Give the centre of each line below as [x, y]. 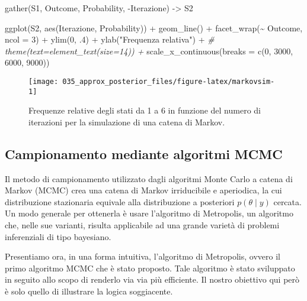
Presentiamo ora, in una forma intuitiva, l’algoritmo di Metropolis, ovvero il [143, 256]
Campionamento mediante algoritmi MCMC [144, 153]
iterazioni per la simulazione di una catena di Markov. [127, 122]
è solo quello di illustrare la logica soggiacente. [89, 291]
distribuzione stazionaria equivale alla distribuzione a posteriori [120, 201]
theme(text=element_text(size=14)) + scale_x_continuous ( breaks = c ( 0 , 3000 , [149, 51]
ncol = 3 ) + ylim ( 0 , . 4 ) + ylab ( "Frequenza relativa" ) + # [110, 39]
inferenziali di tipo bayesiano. [58, 236]
